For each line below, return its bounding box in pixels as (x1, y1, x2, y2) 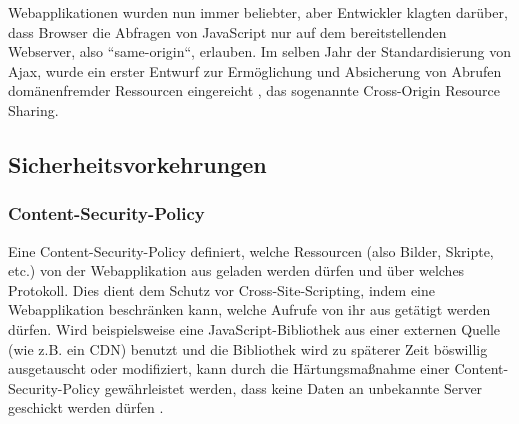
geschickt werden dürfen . (8, 397, 164, 418)
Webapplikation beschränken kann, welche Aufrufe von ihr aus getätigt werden (8, 299, 491, 320)
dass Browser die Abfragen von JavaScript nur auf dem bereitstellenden (8, 21, 447, 42)
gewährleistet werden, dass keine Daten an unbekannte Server (104, 377, 483, 398)
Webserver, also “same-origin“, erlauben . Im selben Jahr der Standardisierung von (8, 41, 511, 62)
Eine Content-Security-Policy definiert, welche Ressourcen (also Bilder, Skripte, (8, 240, 494, 261)
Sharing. (8, 99, 59, 120)
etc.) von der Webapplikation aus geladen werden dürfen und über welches (8, 260, 465, 281)
